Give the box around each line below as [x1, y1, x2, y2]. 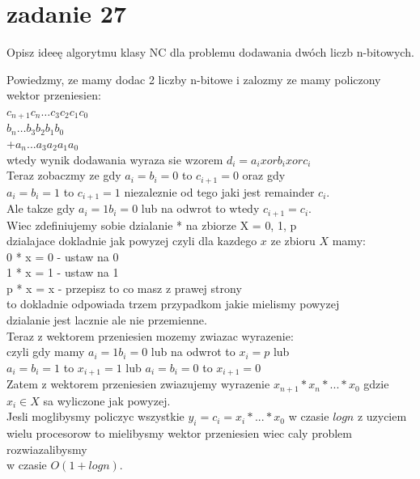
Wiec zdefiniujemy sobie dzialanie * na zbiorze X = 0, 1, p [6, 216, 297, 233]
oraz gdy [242, 167, 286, 184]
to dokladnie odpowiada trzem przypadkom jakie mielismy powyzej [6, 295, 340, 312]
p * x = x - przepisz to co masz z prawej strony [6, 279, 242, 296]
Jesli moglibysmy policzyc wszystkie [6, 408, 185, 425]
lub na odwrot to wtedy [141, 200, 260, 217]
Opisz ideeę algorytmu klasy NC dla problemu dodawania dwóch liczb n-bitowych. [6, 44, 414, 61]
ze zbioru [270, 232, 316, 249]
